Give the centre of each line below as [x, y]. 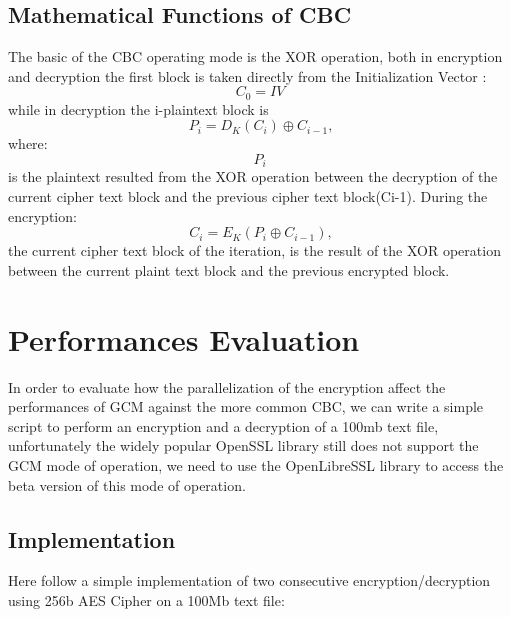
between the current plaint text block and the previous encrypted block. [229, 269]
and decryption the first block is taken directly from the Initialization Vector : [247, 75]
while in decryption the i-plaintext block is [138, 108]
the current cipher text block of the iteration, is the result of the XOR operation [254, 250]
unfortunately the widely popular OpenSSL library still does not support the [243, 445]
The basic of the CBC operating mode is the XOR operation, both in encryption [255, 56]
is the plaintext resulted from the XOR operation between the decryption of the [253, 176]
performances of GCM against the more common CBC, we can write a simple [246, 406]
